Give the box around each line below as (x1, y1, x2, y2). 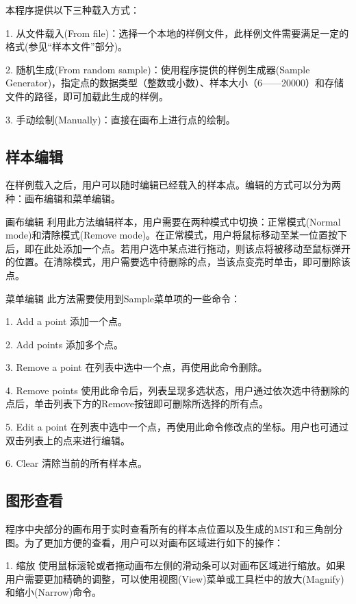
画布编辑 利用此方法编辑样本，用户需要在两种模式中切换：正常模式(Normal (5, 214, 341, 228)
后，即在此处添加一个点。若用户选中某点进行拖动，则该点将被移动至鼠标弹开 (5, 241, 351, 255)
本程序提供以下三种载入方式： (5, 3, 140, 16)
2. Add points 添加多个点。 (5, 337, 123, 351)
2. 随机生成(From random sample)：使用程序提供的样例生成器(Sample (5, 62, 310, 76)
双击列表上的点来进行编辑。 (5, 433, 130, 447)
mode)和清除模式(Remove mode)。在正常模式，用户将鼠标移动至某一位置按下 (5, 228, 348, 242)
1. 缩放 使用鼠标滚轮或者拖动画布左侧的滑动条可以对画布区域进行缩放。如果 (5, 558, 346, 572)
